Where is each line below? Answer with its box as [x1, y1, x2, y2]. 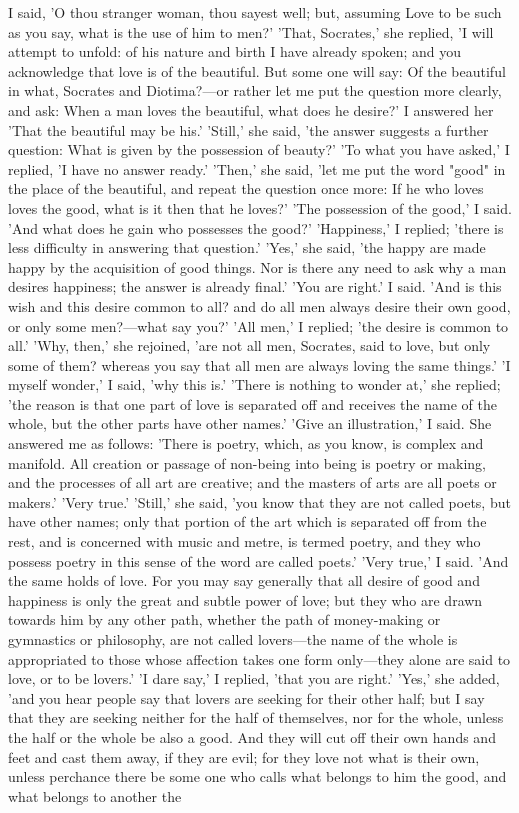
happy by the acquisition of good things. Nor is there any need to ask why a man [8, 256, 507, 277]
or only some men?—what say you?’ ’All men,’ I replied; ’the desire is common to [8, 315, 509, 336]
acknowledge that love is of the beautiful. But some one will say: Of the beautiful [8, 60, 506, 81]
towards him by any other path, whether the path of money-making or [8, 609, 441, 630]
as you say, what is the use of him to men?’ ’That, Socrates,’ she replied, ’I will [8, 21, 494, 42]
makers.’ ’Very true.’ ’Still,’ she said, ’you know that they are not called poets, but [8, 491, 511, 512]
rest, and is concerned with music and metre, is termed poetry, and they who [8, 531, 481, 552]
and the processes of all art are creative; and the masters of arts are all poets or [8, 472, 497, 493]
